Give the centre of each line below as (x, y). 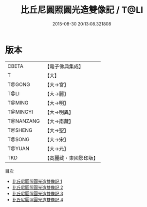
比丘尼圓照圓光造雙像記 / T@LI (82, 10)
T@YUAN (18, 148)
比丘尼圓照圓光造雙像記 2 (37, 187)
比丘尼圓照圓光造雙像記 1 (37, 181)
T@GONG (19, 84)
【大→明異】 (59, 112)
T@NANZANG (24, 121)
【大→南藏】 (59, 121)
